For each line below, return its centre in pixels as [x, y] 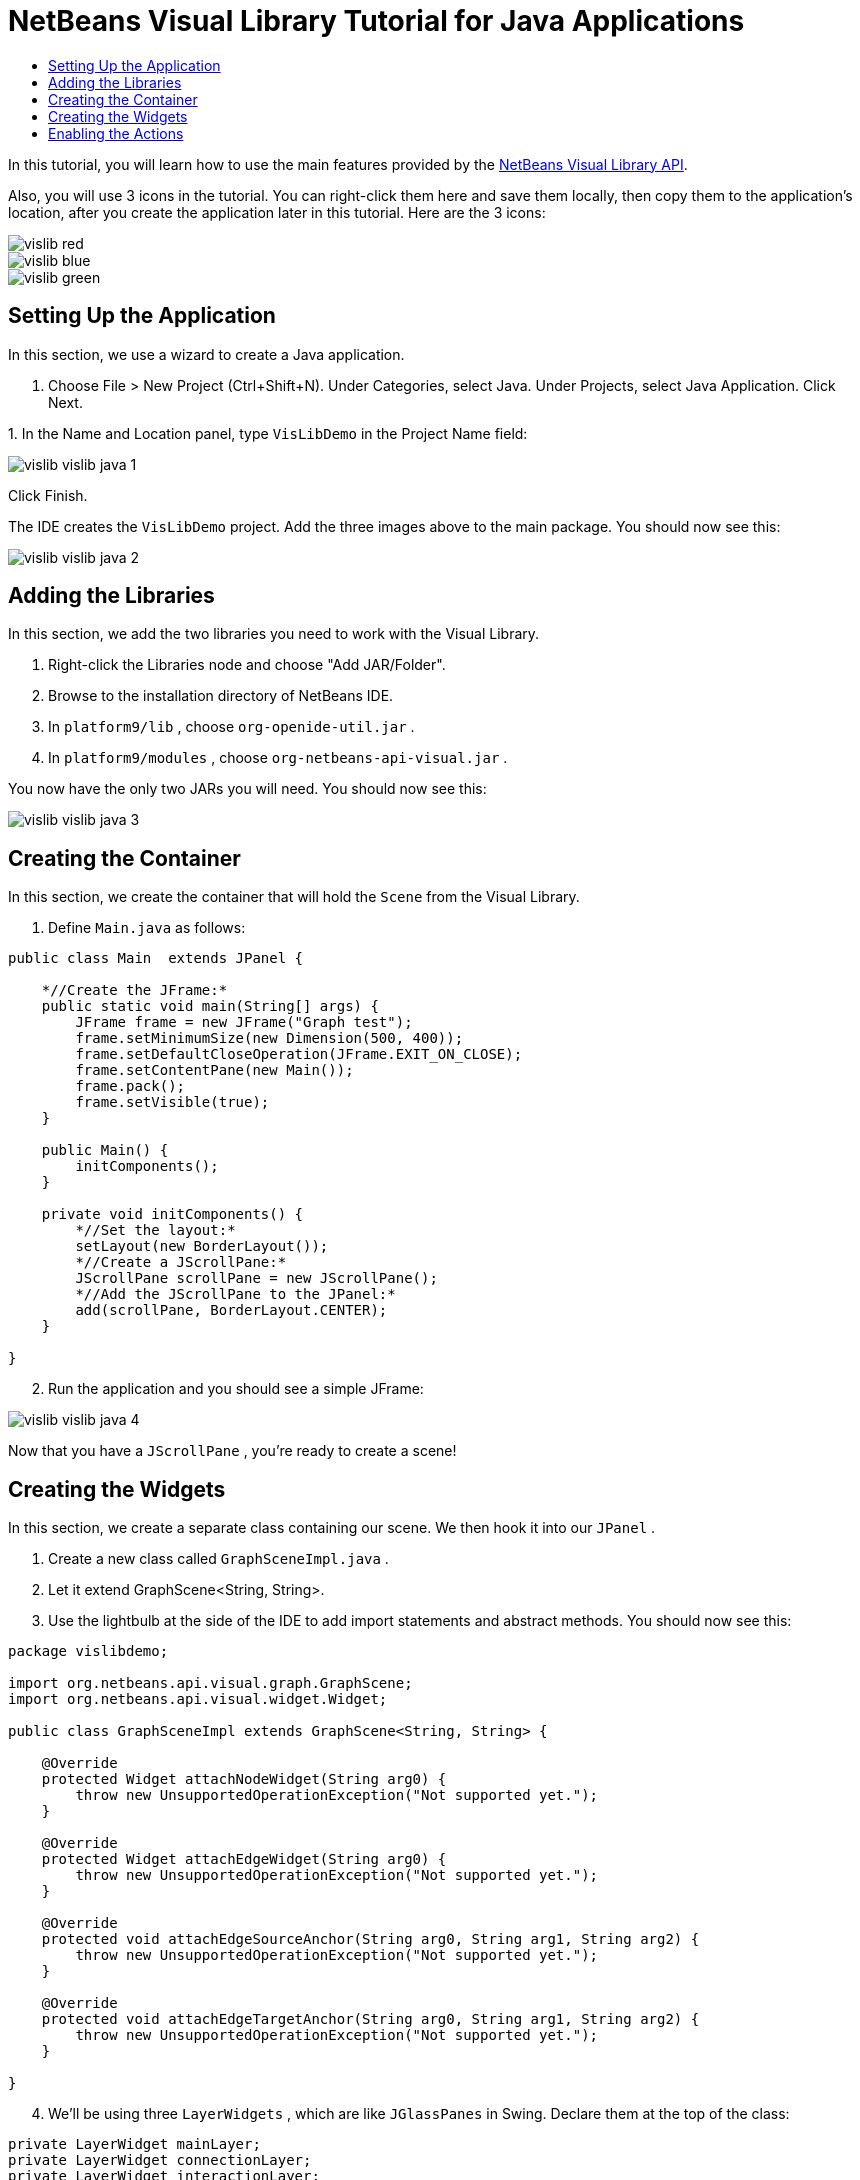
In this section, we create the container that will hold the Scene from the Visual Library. [294, 897]
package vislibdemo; [88, 1651]
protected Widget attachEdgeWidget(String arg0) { [244, 1859]
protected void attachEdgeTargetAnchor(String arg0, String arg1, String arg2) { [370, 2019]
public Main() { [105, 1150]
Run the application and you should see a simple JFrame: [236, 1389]
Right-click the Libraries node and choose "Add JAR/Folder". [247, 665]
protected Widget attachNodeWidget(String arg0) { [244, 1779]
